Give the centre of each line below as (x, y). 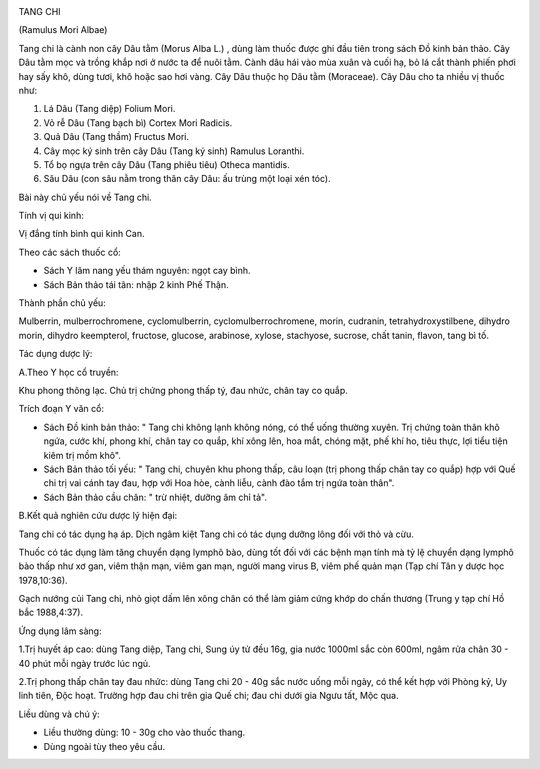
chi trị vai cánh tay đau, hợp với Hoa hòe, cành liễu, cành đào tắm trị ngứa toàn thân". (219, 483)
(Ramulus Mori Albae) (63, 30)
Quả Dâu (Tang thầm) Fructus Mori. (116, 137)
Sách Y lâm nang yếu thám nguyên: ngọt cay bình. (147, 271)
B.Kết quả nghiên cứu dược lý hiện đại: (98, 516)
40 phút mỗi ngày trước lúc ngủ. (84, 663)
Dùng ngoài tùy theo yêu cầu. (104, 746)
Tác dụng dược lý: (55, 354)
